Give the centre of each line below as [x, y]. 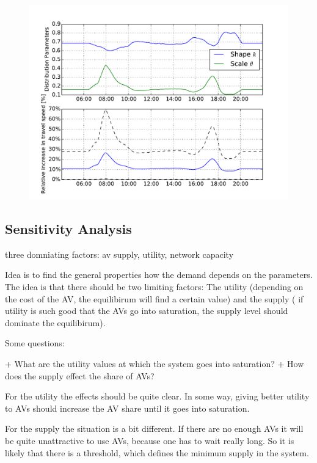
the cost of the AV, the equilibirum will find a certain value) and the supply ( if [154, 298]
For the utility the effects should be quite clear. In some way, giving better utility [157, 396]
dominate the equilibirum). [55, 322]
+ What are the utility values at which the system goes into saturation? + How [155, 363]
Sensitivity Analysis [68, 228]
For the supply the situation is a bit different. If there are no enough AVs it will [154, 428]
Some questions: [35, 343]
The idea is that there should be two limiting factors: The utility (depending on [154, 286]
